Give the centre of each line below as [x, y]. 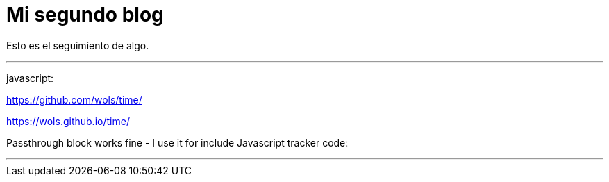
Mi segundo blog [85, 15]
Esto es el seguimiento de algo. [78, 45]
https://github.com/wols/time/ [74, 99]
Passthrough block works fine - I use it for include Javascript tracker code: [177, 142]
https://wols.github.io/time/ [68, 121]
